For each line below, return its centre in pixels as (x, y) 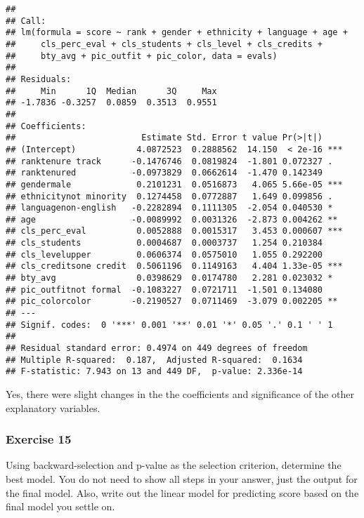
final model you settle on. (60, 506)
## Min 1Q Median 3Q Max (111, 91)
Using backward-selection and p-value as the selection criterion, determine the (174, 465)
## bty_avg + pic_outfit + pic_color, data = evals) (142, 56)
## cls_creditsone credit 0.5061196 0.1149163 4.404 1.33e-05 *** (174, 266)
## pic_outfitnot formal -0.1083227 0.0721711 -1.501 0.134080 (164, 290)
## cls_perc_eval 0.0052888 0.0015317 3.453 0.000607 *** (174, 231)
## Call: (26, 21)
